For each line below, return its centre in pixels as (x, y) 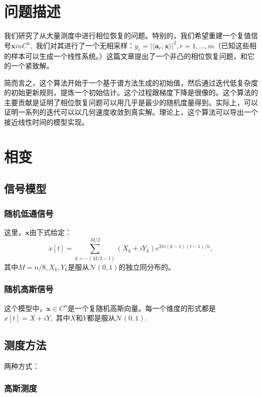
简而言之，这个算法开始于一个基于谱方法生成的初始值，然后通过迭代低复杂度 (131, 82)
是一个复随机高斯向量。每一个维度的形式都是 (142, 308)
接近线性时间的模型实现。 (46, 122)
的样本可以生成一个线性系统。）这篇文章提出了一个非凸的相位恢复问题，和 (126, 56)
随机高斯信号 (29, 289)
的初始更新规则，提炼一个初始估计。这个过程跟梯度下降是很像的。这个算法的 (131, 92)
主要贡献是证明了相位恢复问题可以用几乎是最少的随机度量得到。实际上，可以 (131, 102)
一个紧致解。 (32, 66)
